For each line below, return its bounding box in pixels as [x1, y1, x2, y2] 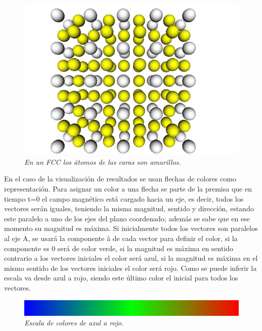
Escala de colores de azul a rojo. [24, 317, 124, 328]
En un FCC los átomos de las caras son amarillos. [24, 156, 181, 167]
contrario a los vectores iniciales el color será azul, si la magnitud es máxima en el [4, 253, 258, 263]
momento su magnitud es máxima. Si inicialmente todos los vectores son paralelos [4, 223, 258, 233]
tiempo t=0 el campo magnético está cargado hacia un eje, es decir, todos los [4, 193, 244, 204]
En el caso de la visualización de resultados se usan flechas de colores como [4, 173, 236, 184]
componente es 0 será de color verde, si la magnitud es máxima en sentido [4, 243, 234, 253]
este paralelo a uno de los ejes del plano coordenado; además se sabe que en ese [4, 213, 250, 223]
